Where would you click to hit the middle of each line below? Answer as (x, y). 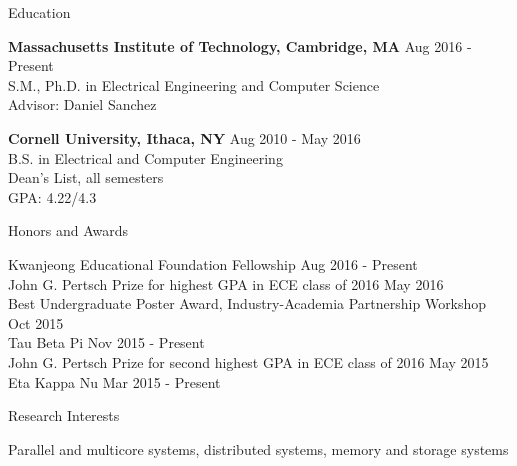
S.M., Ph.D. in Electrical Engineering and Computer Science (194, 84)
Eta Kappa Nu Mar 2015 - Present (114, 381)
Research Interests (64, 415)
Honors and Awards (68, 230)
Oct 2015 (36, 322)
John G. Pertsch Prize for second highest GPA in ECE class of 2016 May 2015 (248, 361)
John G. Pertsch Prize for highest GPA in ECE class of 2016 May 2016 (226, 283)
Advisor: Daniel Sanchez (82, 104)
